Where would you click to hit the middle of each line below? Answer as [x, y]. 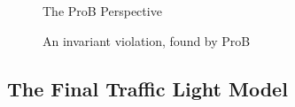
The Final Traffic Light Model [147, 88]
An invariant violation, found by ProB [147, 40]
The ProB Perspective [102, 11]
